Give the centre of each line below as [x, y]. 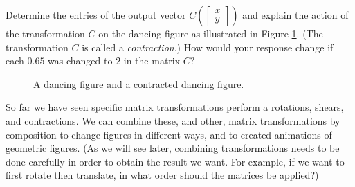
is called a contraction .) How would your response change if [208, 47]
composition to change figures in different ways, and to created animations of [169, 134]
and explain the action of [295, 15]
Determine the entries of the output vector [96, 15]
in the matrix [152, 61]
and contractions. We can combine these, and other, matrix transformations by [173, 120]
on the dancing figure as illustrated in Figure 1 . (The [211, 33]
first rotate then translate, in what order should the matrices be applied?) [162, 175]
